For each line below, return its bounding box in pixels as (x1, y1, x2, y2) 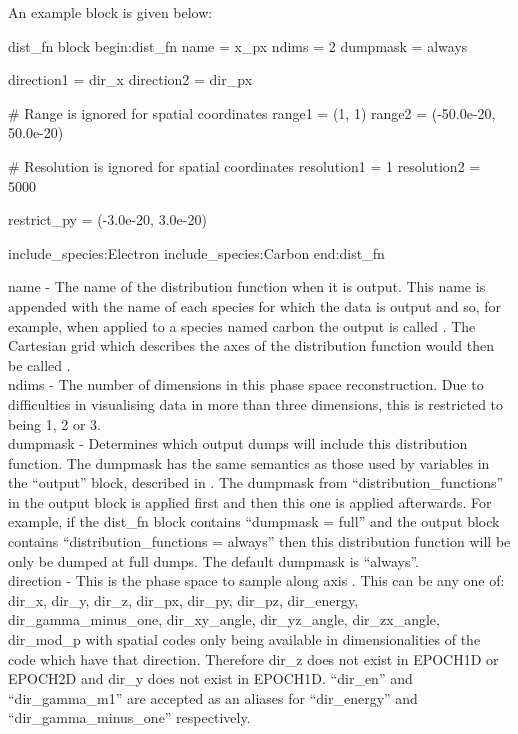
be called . (8, 354, 71, 375)
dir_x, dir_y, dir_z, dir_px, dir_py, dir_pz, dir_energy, (8, 589, 359, 610)
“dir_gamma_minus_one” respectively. (8, 707, 251, 728)
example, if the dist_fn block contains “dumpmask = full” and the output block (8, 511, 500, 532)
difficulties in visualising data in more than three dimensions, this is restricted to (8, 393, 504, 414)
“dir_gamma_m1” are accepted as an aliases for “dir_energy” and (8, 687, 418, 708)
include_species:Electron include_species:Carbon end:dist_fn (8, 242, 385, 263)
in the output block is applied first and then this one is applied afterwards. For (8, 491, 492, 512)
